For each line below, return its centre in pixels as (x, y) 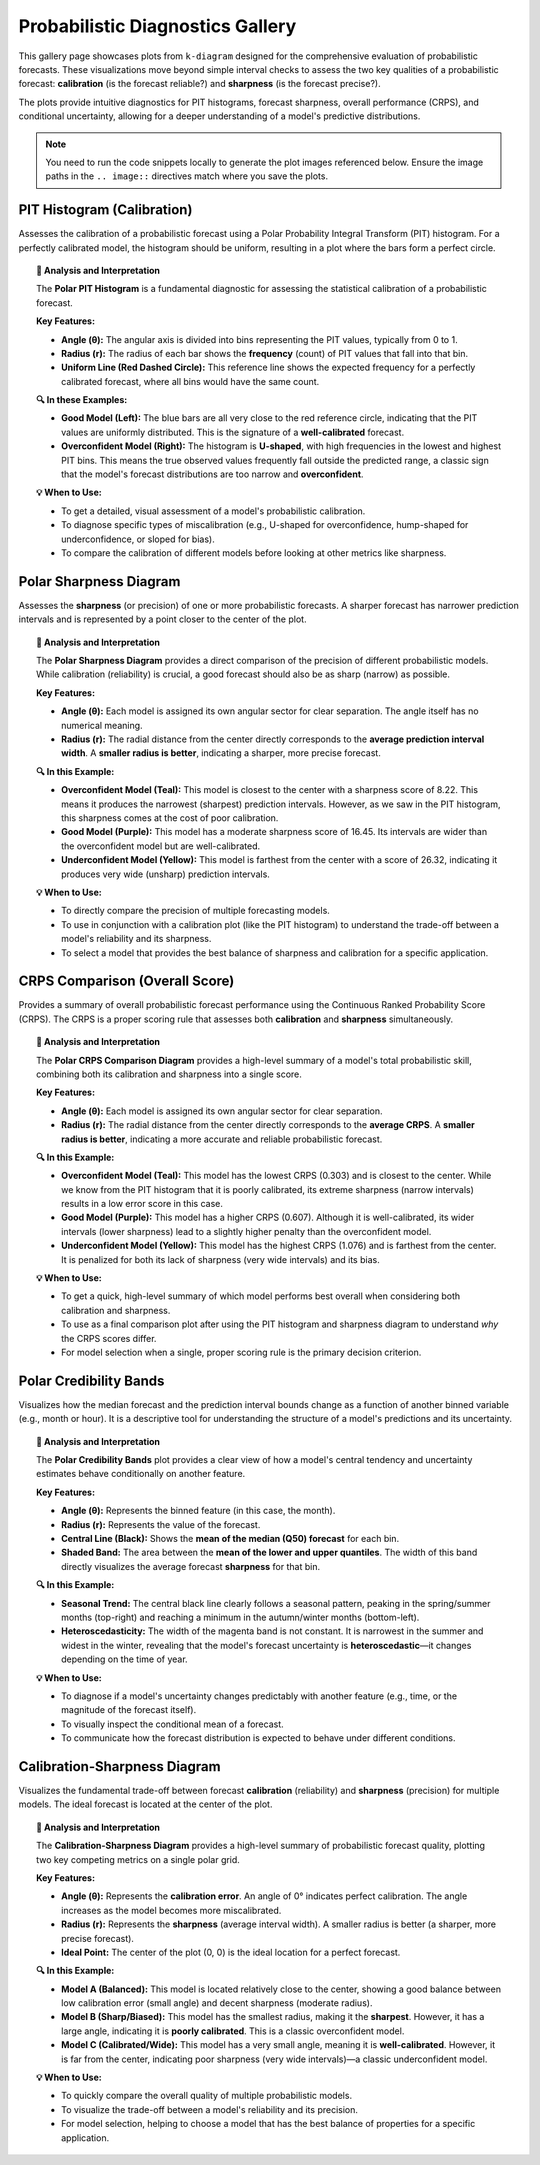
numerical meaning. (102, 725)
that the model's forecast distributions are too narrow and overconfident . (212, 474)
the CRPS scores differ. (109, 1338)
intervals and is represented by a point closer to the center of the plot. (162, 619)
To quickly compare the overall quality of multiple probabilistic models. (207, 2096)
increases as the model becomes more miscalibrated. (171, 1910)
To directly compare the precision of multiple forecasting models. (195, 911)
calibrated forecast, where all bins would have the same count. (190, 381)
